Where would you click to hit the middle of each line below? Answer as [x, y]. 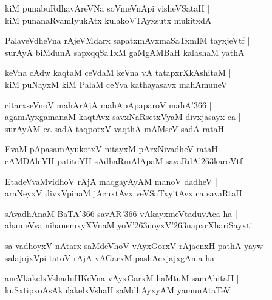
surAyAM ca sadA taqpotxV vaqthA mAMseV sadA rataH [114, 128]
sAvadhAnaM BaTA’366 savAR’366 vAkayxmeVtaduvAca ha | [121, 213]
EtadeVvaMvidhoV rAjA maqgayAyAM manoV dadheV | [111, 181]
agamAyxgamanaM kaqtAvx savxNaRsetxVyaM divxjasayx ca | [123, 117]
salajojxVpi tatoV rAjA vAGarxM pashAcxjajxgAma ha [110, 257]
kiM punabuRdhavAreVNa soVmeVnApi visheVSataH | [107, 8]
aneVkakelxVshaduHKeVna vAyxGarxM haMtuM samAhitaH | [122, 278]
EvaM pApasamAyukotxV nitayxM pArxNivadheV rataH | [114, 149]
